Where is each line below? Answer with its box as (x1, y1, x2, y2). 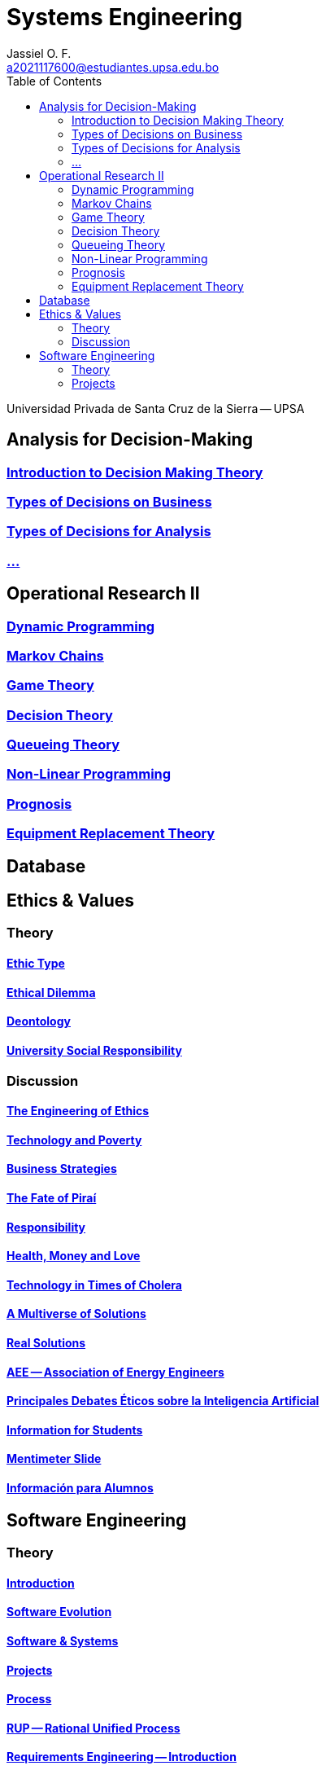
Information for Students (7, 1422, 143, 1437)
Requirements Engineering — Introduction (7, 1750, 237, 1764)
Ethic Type (7, 956, 65, 971)
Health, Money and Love (7, 1249, 141, 1263)
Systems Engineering (7, 3, 243, 31)
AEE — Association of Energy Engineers (7, 1364, 224, 1379)
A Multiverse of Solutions (7, 1307, 146, 1321)
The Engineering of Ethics (7, 1104, 150, 1118)
